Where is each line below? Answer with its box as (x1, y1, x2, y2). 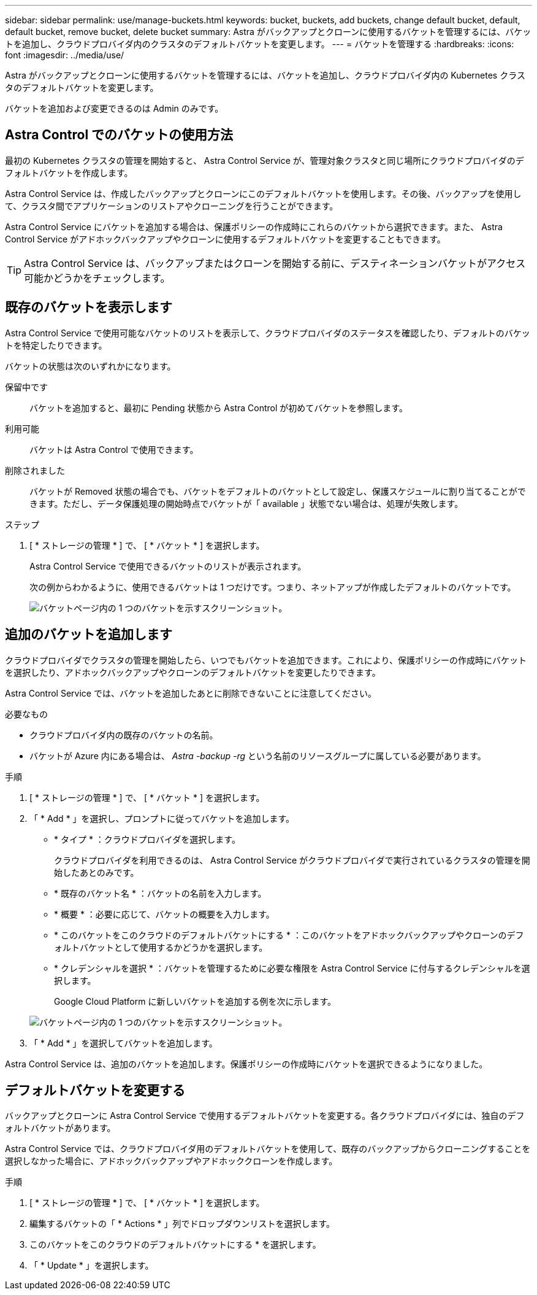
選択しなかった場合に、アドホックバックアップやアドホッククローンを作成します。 (5, 1156, 338, 1167)
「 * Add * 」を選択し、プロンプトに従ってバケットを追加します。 (29, 813, 295, 824)
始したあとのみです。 (54, 867, 139, 878)
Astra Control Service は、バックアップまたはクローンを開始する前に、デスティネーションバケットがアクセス (24, 257, 526, 269)
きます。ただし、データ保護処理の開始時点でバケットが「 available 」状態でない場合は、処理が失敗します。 (29, 498, 463, 509)
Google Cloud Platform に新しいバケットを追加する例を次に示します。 (54, 995, 336, 1007)
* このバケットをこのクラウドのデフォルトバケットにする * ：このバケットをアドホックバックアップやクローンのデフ (54, 929, 524, 940)
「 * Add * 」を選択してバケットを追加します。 (29, 1037, 218, 1048)
